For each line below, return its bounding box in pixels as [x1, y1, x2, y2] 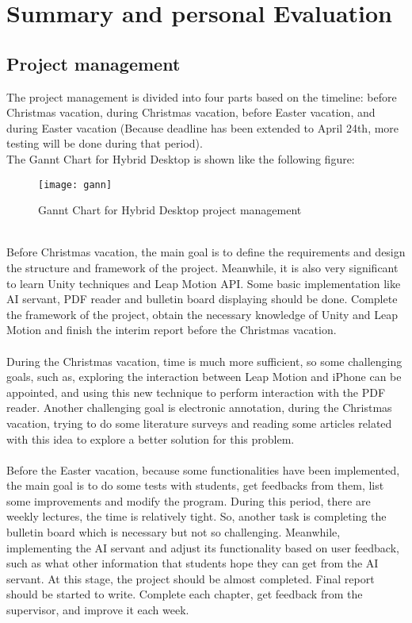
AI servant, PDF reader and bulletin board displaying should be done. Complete [6, 290, 398, 307]
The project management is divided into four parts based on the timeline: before [6, 88, 397, 105]
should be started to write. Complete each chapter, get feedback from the [6, 586, 363, 602]
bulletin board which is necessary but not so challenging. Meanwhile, [6, 524, 341, 540]
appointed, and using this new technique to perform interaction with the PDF [6, 383, 386, 400]
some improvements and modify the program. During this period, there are [6, 492, 371, 509]
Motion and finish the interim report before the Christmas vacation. [6, 321, 337, 338]
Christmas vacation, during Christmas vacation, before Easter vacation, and [6, 104, 376, 121]
